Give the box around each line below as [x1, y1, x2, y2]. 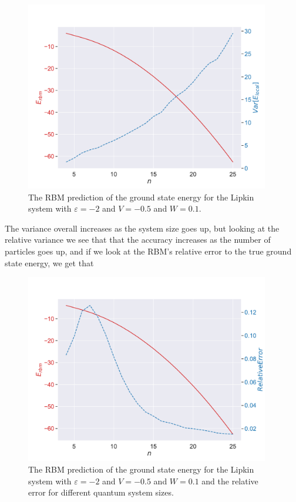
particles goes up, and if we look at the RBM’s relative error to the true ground [5, 245, 292, 257]
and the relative [201, 474, 258, 487]
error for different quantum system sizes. [28, 486, 174, 498]
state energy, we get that [5, 256, 94, 269]
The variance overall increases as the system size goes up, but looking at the [5, 222, 280, 234]
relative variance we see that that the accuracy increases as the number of [5, 233, 271, 246]
